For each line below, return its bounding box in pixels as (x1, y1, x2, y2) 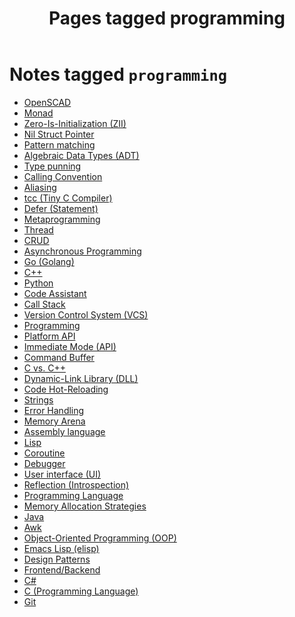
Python (23, 277, 54, 289)
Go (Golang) (23, 255, 75, 267)
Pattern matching (23, 138, 96, 151)
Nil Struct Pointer (23, 128, 95, 140)
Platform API (23, 330, 76, 342)
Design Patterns (23, 553, 91, 565)
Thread (23, 223, 54, 236)
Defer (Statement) (23, 202, 99, 214)
